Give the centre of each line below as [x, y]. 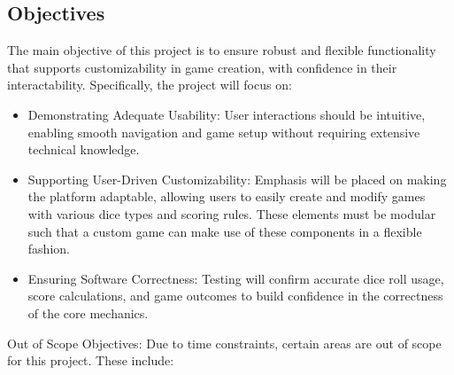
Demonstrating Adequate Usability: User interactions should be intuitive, [227, 114]
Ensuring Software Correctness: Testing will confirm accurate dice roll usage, [236, 278]
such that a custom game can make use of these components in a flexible [225, 231]
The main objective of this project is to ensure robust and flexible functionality [222, 50]
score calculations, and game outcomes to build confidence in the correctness [235, 296]
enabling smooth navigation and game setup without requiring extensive [224, 132]
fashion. [49, 249]
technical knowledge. [84, 149]
